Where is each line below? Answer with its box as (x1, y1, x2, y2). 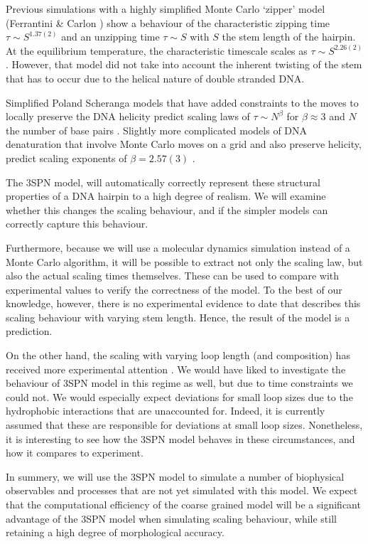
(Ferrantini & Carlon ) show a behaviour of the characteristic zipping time (6, 15, 330, 30)
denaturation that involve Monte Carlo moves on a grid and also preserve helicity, (6, 137, 362, 151)
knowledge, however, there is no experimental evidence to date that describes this (6, 296, 361, 311)
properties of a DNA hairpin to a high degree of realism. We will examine (6, 188, 326, 203)
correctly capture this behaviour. (6, 216, 148, 231)
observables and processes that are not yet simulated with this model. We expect (6, 483, 358, 498)
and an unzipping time (61, 29, 160, 44)
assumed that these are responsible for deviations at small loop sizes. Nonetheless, (6, 417, 363, 432)
